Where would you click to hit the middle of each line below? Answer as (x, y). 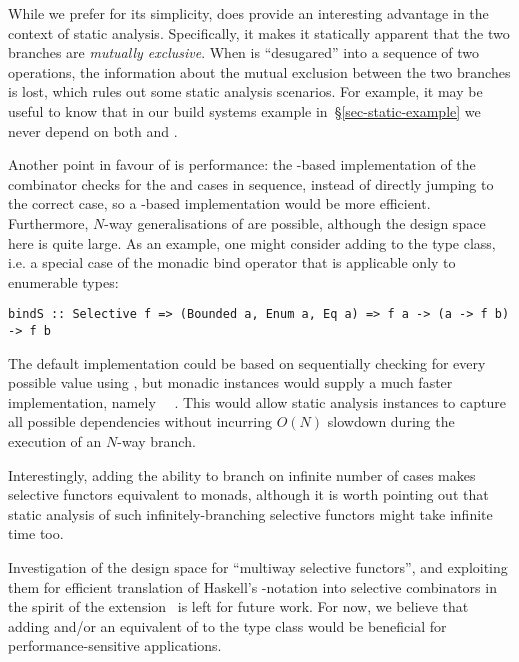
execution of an (55, 441)
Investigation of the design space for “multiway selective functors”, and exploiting (258, 566)
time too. (36, 533)
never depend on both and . (93, 130)
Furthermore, (48, 222)
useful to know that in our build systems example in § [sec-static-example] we (244, 110)
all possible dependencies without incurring (140, 421)
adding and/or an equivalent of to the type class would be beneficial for (227, 625)
